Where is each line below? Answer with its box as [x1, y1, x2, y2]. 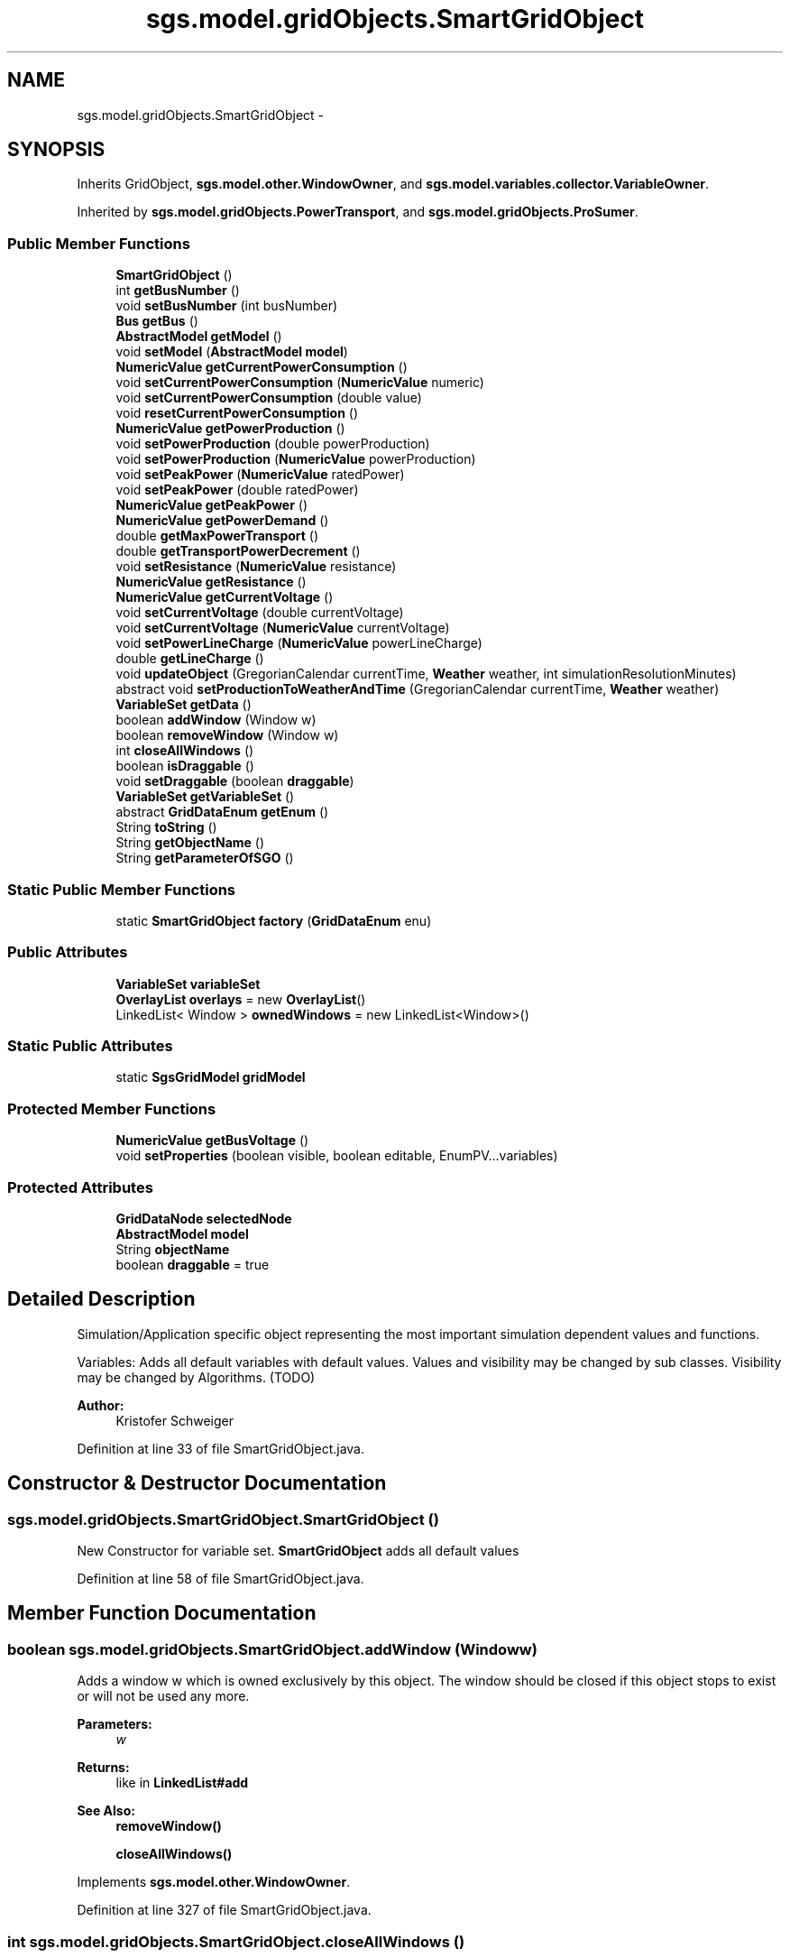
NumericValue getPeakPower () [115, 497, 308, 513]
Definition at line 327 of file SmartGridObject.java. [77, 1902, 372, 1918]
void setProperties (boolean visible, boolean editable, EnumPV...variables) [115, 1148, 558, 1164]
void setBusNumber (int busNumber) [115, 298, 338, 314]
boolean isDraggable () [115, 758, 254, 774]
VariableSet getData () [115, 697, 252, 713]
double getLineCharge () [115, 651, 264, 667]
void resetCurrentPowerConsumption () [115, 405, 359, 421]
